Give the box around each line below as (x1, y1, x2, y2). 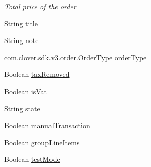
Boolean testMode (4, 154, 60, 164)
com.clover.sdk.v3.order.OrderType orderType (4, 52, 147, 62)
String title (4, 18, 38, 28)
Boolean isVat (4, 86, 47, 96)
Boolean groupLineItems (4, 137, 80, 147)
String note (4, 35, 39, 46)
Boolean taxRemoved (4, 69, 70, 79)
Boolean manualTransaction (4, 120, 90, 131)
